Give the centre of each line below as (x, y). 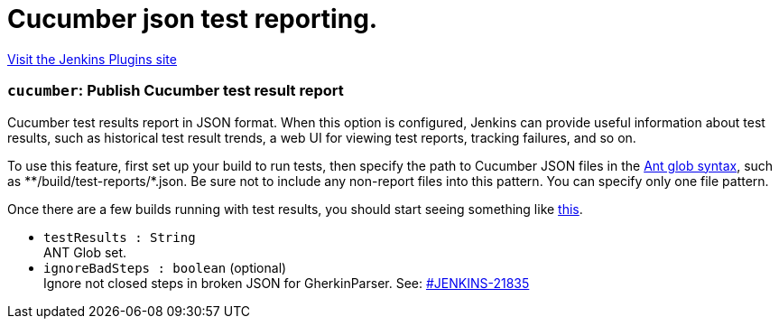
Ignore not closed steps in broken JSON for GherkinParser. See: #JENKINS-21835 (287, 283)
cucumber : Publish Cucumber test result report (176, 91)
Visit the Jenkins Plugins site (92, 59)
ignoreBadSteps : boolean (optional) (165, 267)
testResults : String (120, 237)
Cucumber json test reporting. (193, 19)
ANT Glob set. (85, 252)
